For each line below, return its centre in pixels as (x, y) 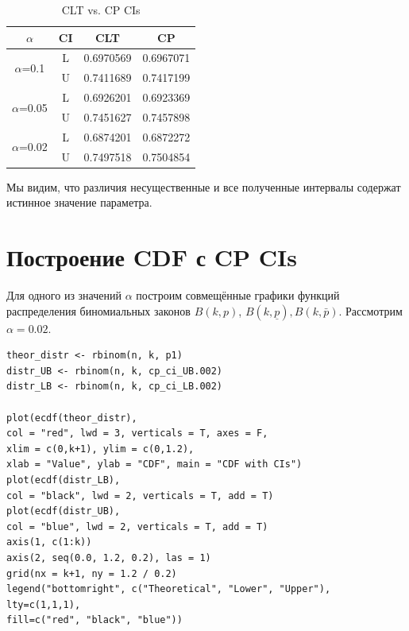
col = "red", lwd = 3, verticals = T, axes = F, (137, 434)
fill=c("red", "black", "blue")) (95, 620)
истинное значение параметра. (79, 202)
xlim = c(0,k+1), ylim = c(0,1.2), (100, 449)
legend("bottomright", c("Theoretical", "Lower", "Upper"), (169, 589)
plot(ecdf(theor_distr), (72, 418)
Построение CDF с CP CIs (152, 257)
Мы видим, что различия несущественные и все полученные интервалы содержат (204, 186)
